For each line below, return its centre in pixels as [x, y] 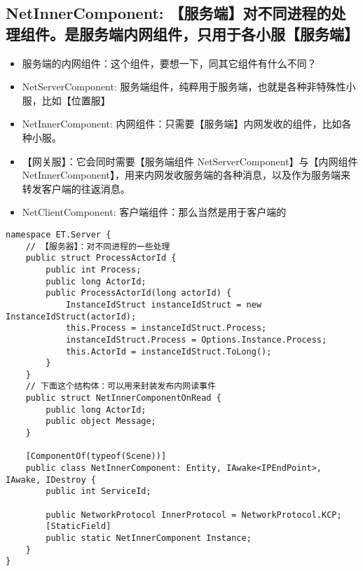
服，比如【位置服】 [66, 100]
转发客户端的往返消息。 [76, 188]
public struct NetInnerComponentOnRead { [123, 398]
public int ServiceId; [98, 491]
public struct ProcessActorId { [101, 258]
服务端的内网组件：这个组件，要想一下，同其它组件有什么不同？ [169, 63]
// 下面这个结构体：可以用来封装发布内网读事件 [121, 386]
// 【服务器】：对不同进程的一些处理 [98, 246]
